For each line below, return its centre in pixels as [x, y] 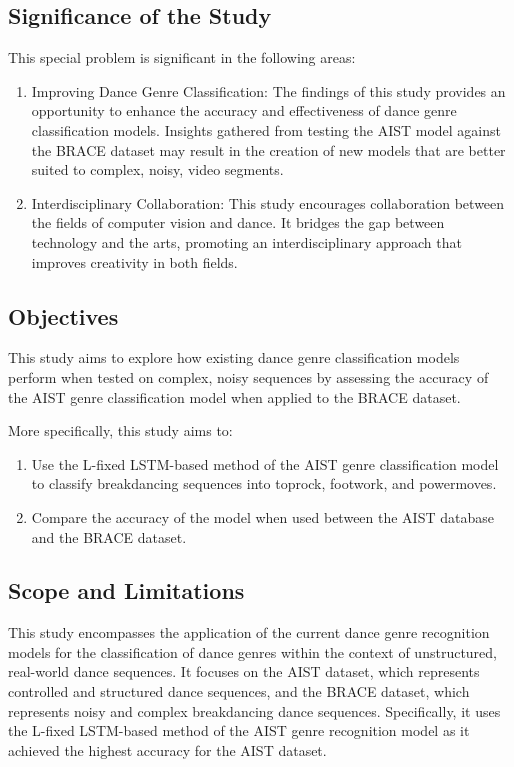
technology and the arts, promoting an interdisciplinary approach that [246, 241]
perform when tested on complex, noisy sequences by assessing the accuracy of [248, 376]
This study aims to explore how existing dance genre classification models [234, 357]
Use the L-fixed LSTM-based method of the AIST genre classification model [265, 463]
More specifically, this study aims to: [120, 430]
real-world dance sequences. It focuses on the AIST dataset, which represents [244, 671]
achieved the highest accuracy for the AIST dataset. [167, 749]
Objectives [63, 315]
